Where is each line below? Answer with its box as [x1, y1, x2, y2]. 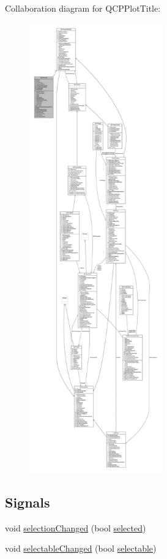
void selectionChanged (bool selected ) [5, 521, 146, 534]
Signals [5, 492, 50, 511]
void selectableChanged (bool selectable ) [5, 542, 157, 555]
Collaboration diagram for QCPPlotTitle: [5, 2, 161, 14]
